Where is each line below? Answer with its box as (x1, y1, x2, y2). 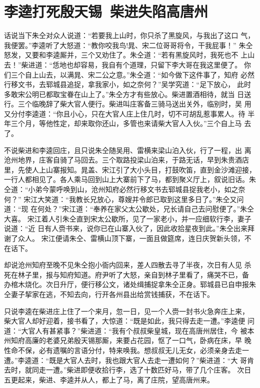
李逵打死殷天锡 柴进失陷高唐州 (4, 1, 208, 21)
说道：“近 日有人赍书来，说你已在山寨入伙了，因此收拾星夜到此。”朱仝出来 (4, 223, 247, 233)
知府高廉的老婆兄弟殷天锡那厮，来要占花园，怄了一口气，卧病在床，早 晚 (10, 335, 251, 345)
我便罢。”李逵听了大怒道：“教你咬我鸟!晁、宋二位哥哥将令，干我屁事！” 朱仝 (4, 39, 253, 50)
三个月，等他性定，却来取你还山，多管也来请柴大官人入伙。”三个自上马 (10, 118, 242, 128)
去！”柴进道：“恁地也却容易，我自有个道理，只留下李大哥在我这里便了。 (4, 59, 242, 69)
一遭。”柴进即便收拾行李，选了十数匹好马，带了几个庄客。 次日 (45, 364, 251, 375)
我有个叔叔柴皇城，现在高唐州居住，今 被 (111, 325, 247, 335)
